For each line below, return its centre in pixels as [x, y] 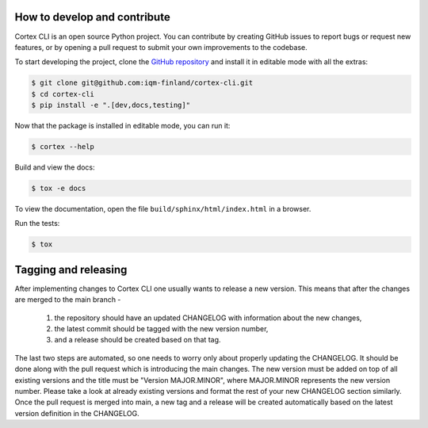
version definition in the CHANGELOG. [77, 413]
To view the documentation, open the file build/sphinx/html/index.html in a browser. [163, 208]
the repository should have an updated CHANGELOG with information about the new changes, [208, 318]
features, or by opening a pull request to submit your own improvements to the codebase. [161, 47]
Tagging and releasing [71, 269]
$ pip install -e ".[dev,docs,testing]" [111, 105]
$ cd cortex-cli [63, 94]
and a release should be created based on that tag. [138, 340]
